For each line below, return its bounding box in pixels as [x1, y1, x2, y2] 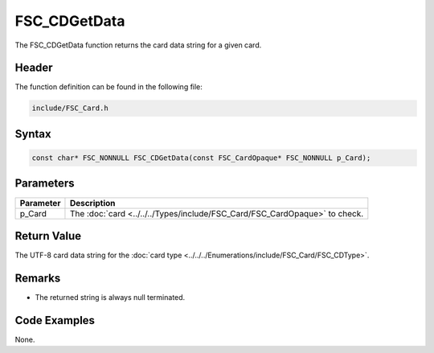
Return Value [14, 229, 82, 243]
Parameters [14, 177, 75, 191]
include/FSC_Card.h [31, 104, 108, 113]
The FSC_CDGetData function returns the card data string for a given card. [14, 40, 262, 50]
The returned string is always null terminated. [35, 292, 186, 302]
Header [14, 61, 53, 75]
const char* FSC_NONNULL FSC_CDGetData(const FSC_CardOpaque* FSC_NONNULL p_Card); [31, 154, 371, 162]
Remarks [14, 271, 61, 285]
